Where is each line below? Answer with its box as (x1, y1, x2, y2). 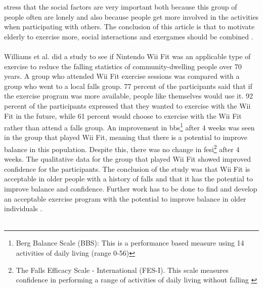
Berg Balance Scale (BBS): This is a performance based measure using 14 (16, 237, 244, 248)
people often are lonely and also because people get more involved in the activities (4, 11, 259, 22)
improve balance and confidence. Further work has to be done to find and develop (4, 183, 257, 194)
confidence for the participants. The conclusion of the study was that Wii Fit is (4, 163, 250, 174)
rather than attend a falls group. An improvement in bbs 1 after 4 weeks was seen (4, 121, 255, 132)
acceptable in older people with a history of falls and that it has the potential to (4, 173, 253, 184)
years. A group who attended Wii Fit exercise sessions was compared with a (4, 71, 240, 81)
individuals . (4, 203, 42, 214)
